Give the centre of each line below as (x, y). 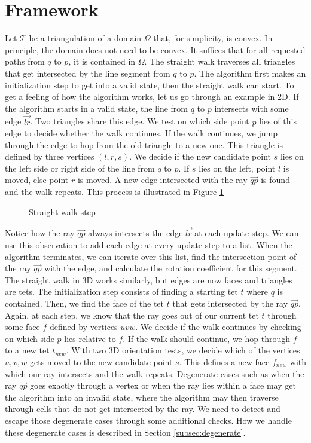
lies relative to (90, 338)
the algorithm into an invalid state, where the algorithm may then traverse (142, 397)
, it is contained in (102, 61)
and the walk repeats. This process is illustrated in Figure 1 (114, 192)
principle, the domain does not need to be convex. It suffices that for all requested (155, 49)
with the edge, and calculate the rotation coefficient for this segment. (171, 268)
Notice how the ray (40, 233)
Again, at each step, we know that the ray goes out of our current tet (132, 315)
